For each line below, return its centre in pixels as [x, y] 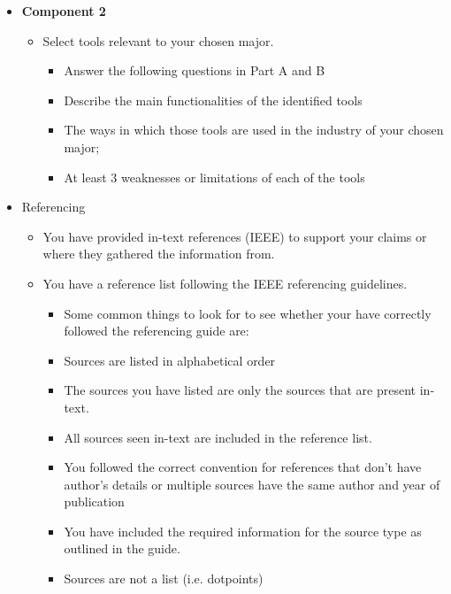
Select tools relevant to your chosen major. [158, 40]
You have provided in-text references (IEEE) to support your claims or [235, 236]
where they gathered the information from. [159, 254]
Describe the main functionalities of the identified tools [213, 100]
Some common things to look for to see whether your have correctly [248, 313]
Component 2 [64, 11]
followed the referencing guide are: [157, 331]
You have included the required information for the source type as [243, 531]
